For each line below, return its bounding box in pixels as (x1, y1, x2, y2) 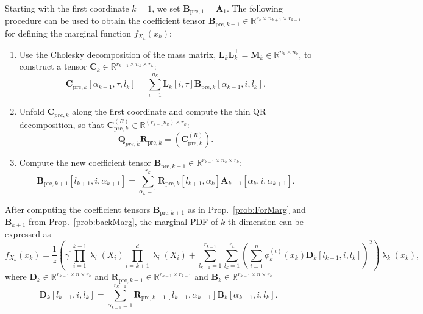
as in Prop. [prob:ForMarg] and (187, 202, 306, 215)
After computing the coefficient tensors (5, 202, 151, 215)
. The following (226, 2, 283, 14)
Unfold (19, 105, 45, 118)
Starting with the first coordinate (5, 2, 129, 14)
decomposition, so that (19, 118, 104, 130)
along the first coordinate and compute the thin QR (72, 105, 266, 118)
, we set (152, 2, 180, 14)
